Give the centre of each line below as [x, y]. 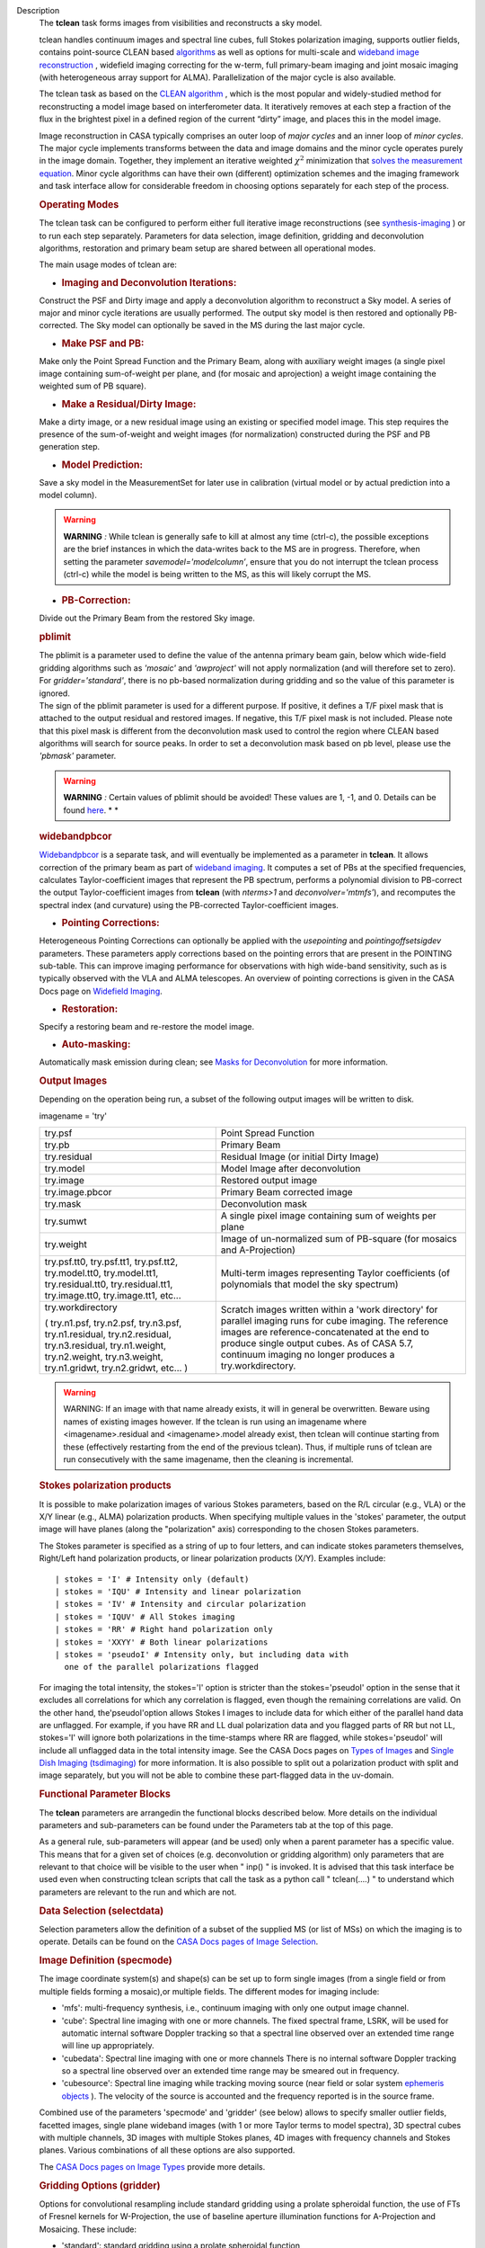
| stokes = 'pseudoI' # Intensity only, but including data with [202, 1654]
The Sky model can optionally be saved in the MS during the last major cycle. [222, 326]
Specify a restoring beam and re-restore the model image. [147, 1026]
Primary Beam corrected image [287, 1192]
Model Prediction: [102, 465]
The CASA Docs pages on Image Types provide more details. [152, 2166]
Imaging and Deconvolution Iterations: [149, 282]
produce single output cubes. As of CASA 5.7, [317, 1343]
